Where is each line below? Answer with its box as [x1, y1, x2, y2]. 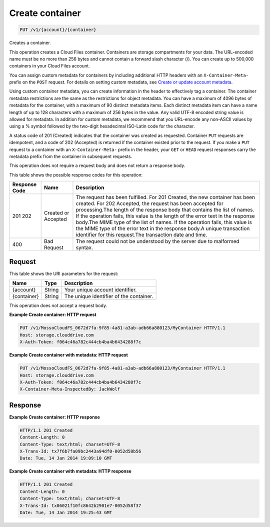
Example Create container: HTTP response [9, 414, 100, 420]
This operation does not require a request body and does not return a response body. [9, 162, 185, 168]
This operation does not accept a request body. [9, 302, 107, 308]
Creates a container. [9, 40, 51, 46]
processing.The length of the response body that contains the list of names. [75, 206, 254, 213]
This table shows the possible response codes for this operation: [9, 171, 143, 177]
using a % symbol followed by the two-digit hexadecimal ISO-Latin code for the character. [9, 123, 195, 129]
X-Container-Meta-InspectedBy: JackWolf [19, 386, 120, 392]
